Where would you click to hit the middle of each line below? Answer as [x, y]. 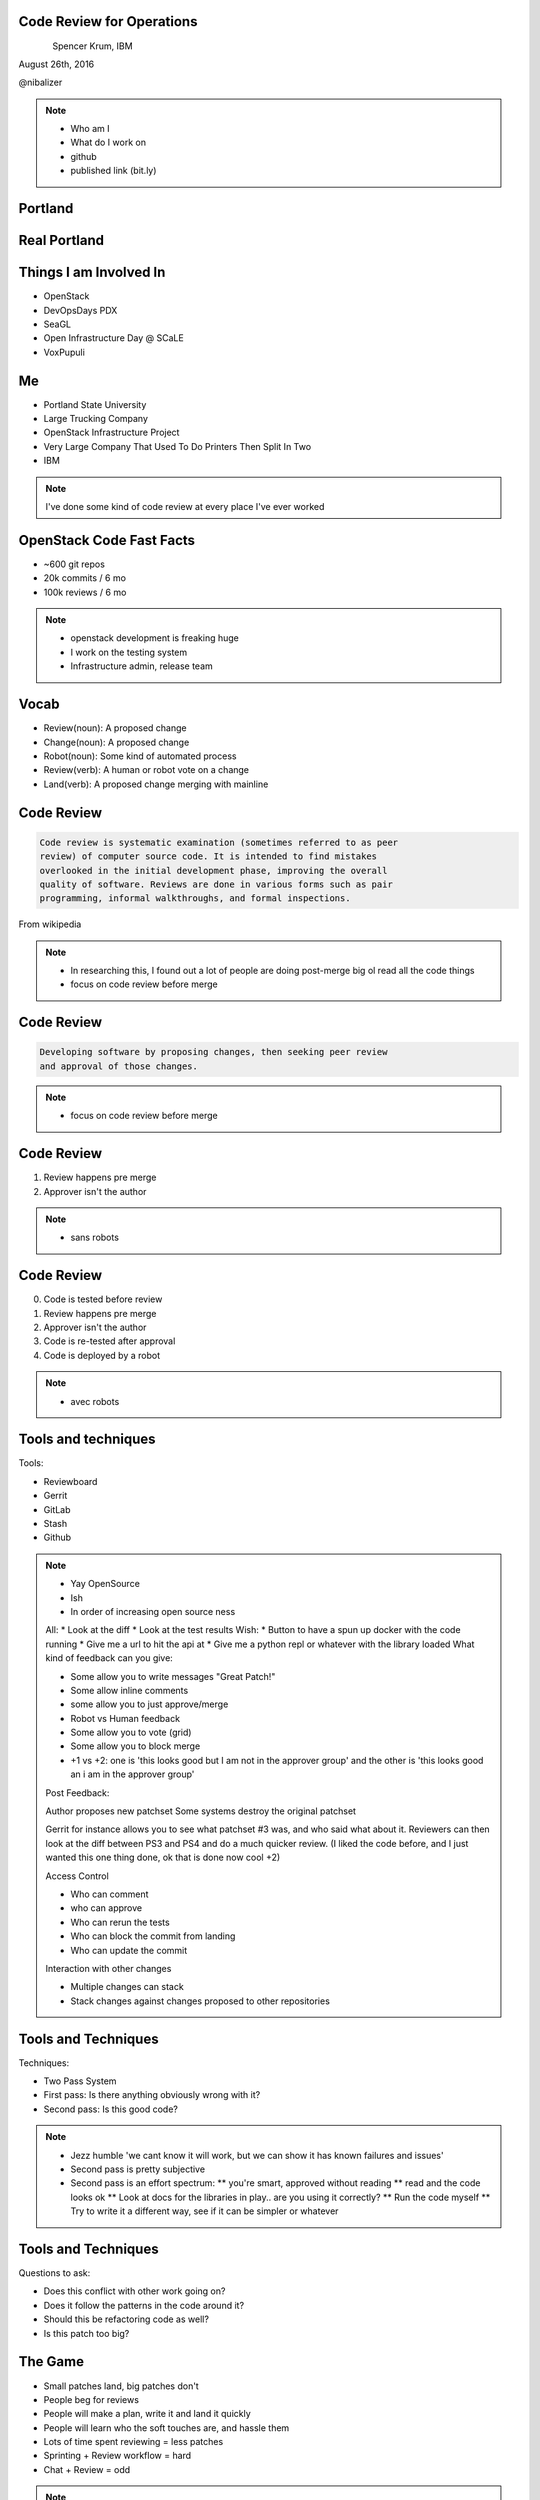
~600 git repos [74, 564]
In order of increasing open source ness [153, 1611]
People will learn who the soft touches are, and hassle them [166, 2427]
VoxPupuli [64, 352]
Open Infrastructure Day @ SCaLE [113, 338]
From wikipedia [50, 924]
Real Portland [61, 240]
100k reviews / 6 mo [85, 592]
